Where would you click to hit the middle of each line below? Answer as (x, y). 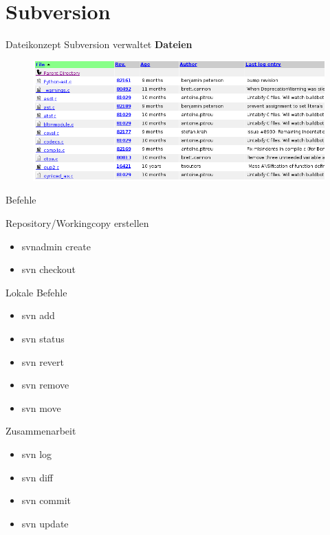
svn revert (43, 361)
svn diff (37, 477)
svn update (45, 523)
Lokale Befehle (36, 292)
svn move (41, 407)
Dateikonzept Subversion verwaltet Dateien (99, 44)
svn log (37, 454)
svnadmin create (56, 246)
